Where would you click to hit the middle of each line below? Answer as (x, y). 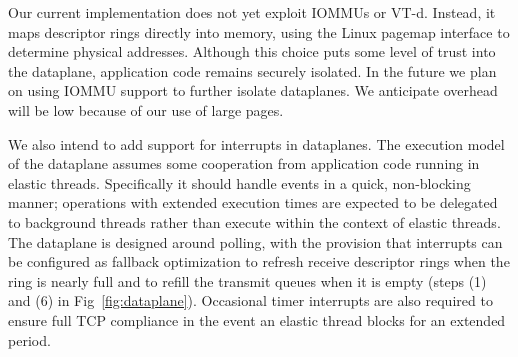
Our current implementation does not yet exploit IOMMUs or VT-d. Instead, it (252, 12)
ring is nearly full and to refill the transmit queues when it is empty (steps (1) (247, 280)
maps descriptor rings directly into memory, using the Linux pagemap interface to (259, 31)
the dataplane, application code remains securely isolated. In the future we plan (252, 70)
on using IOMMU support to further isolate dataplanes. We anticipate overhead (253, 90)
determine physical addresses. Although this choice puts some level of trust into (252, 51)
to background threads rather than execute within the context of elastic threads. (254, 221)
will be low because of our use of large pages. (146, 109)
